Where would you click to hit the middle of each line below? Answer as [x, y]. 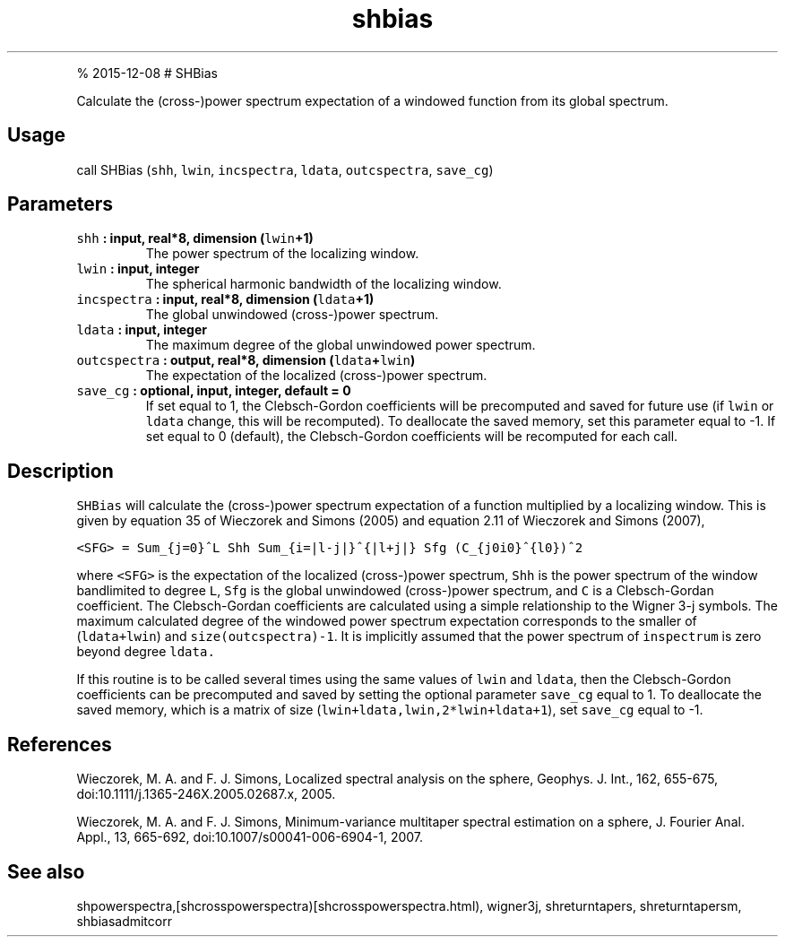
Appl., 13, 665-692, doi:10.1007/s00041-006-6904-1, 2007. [250, 837]
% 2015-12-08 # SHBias [147, 73]
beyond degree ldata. [146, 652]
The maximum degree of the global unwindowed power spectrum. [341, 345]
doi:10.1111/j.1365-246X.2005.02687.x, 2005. [206, 794]
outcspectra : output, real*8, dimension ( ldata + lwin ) [246, 360]
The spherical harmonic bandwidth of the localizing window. [323, 284]
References [60, 744]
